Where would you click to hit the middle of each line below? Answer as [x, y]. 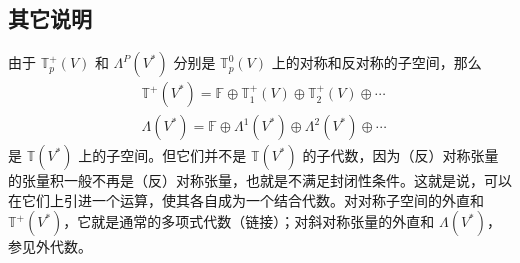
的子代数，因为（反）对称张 [393, 155]
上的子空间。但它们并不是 [162, 155]
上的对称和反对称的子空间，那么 [376, 62]
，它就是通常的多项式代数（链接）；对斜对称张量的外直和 [249, 221]
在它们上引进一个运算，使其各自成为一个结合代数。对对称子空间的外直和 [246, 199]
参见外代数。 [50, 246]
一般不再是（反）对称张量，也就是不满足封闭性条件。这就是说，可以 [287, 180]
